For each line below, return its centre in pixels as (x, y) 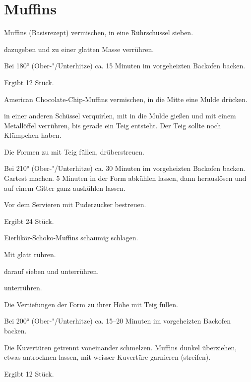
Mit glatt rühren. (30, 254)
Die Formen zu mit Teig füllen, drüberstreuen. (74, 151)
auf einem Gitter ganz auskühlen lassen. (65, 188)
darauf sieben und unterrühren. (52, 271)
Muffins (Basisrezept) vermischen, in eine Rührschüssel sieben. (99, 32)
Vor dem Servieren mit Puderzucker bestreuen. (75, 204)
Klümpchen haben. (33, 135)
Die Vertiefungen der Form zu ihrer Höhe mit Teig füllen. (91, 304)
